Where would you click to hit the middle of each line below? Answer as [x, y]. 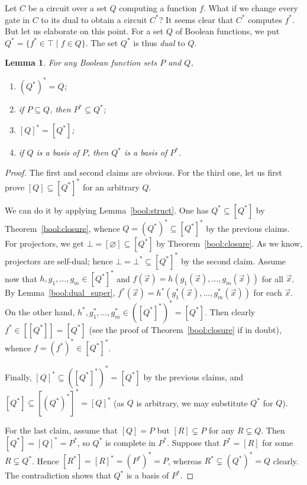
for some [278, 442]
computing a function [158, 8]
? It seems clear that [196, 19]
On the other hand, [40, 311]
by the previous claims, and [193, 376]
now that [21, 278]
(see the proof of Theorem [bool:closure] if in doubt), [185, 329]
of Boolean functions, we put [227, 31]
